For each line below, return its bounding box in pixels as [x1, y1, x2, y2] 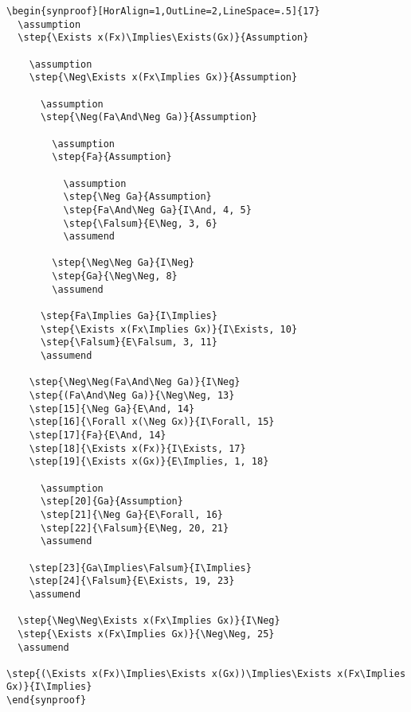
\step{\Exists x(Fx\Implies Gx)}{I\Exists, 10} [40, 323, 298, 335]
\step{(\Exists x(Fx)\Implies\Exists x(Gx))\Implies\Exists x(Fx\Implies [6, 667, 406, 679]
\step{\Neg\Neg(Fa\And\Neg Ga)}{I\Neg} [29, 376, 241, 388]
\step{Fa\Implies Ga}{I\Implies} [40, 310, 217, 322]
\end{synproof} [6, 694, 87, 706]
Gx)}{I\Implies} [6, 681, 92, 693]
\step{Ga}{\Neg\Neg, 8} [52, 270, 178, 282]
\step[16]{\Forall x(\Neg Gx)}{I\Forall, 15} [29, 416, 275, 428]
